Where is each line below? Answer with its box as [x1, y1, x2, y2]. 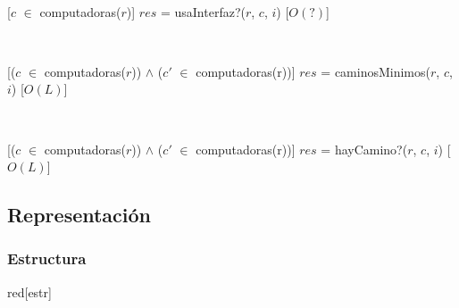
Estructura [7, 247, 87, 270]
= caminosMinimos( [321, 62, 430, 80]
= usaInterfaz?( [160, 2, 246, 21]
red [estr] [7, 282, 52, 301]
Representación [7, 201, 152, 229]
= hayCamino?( [321, 139, 408, 158]
